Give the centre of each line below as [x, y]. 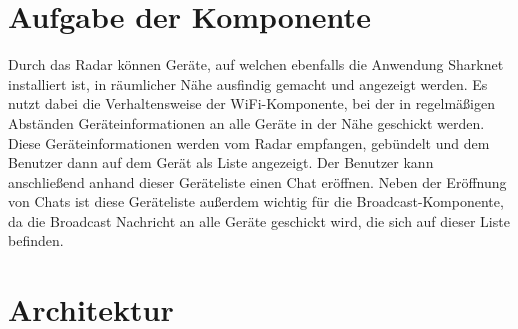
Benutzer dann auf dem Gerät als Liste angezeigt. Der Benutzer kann [221, 162]
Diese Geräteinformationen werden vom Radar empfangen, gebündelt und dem [249, 142]
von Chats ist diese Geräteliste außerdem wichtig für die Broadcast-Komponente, [256, 201]
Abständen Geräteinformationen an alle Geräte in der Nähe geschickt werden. [246, 122]
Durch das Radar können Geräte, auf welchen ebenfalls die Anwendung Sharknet [256, 64]
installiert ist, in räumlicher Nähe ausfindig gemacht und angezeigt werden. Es [248, 83]
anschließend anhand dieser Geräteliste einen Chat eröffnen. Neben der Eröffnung [257, 181]
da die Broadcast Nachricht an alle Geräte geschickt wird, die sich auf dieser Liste [259, 220]
